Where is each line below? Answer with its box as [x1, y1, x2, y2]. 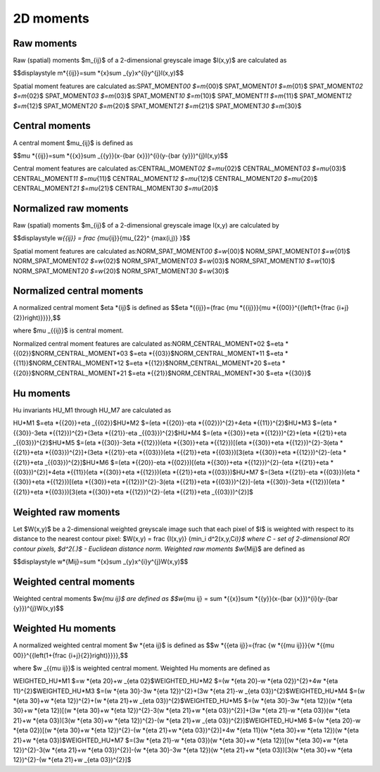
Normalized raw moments [13, 202, 129, 214]
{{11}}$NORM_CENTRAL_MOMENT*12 [13, 359, 125, 368]
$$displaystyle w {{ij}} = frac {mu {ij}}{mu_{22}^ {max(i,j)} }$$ [13, 234, 191, 242]
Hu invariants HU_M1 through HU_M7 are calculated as [13, 406, 172, 414]
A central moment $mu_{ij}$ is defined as [13, 138, 134, 147]
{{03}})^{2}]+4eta [13, 468, 65, 477]
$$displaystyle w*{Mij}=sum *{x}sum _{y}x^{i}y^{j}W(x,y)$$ [13, 557, 189, 566]
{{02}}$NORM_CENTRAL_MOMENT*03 [13, 349, 128, 358]
